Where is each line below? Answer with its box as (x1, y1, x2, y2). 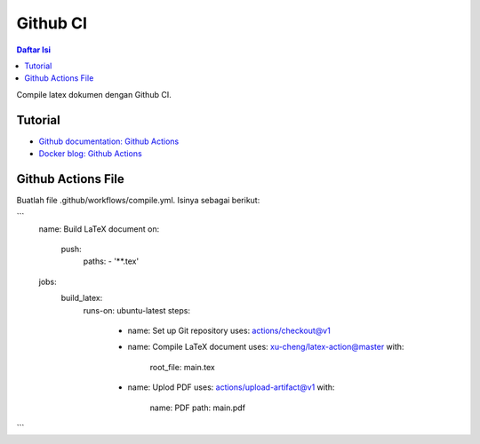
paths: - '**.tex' (83, 256, 140, 266)
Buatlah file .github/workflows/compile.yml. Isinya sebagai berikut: (16, 194, 260, 205)
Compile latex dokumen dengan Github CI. (16, 89, 172, 99)
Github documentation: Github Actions (38, 136, 180, 147)
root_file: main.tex (149, 361, 215, 372)
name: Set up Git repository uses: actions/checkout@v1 (127, 325, 331, 337)
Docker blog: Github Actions (38, 148, 142, 159)
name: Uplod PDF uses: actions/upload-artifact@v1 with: (127, 382, 335, 392)
